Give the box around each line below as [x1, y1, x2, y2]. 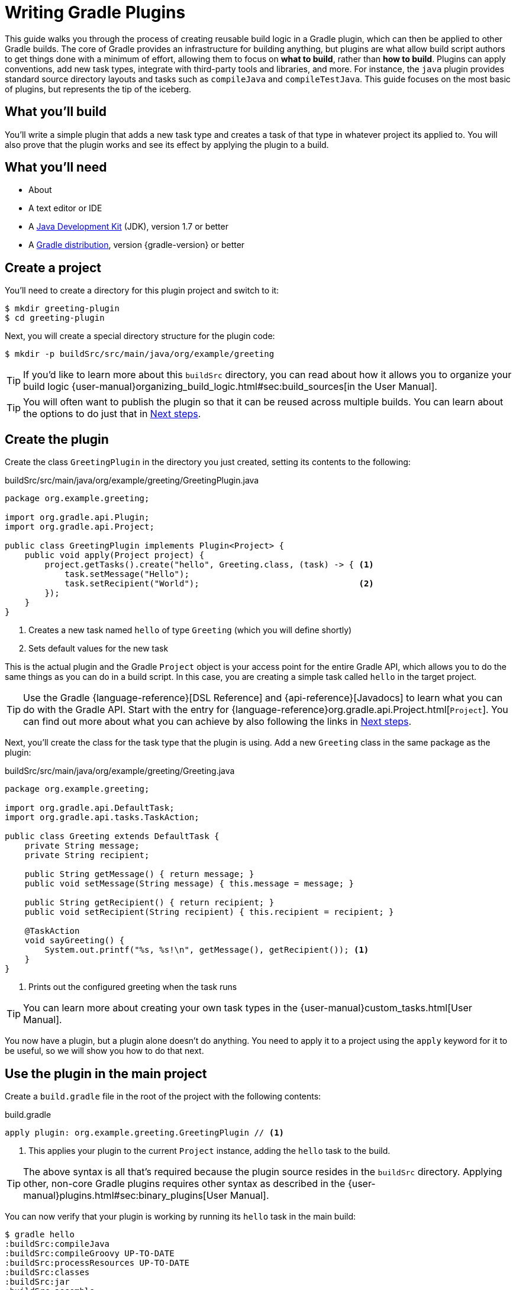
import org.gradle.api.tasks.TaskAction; [5, 812, 199, 823]
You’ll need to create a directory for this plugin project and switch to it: [5, 285, 279, 296]
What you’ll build [5, 104, 107, 120]
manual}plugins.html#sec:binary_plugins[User [23, 1189, 228, 1201]
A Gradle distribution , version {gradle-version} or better [28, 240, 245, 250]
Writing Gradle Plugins [5, 2, 186, 22]
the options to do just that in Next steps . [23, 408, 201, 420]
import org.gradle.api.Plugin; [5, 512, 150, 523]
